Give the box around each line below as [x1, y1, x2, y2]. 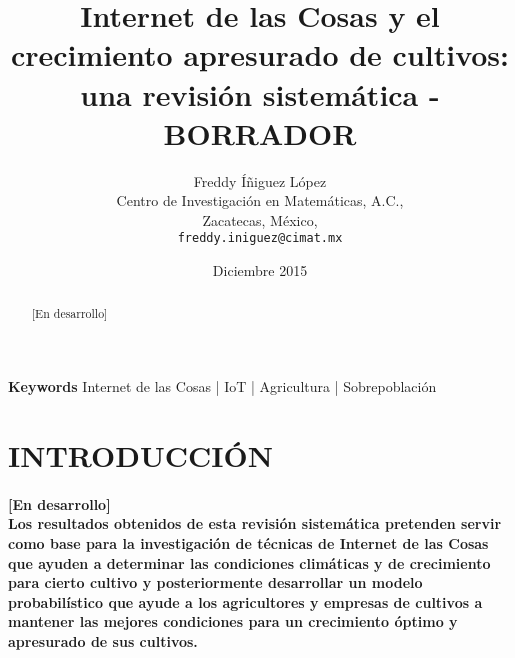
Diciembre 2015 [212, 260, 308, 281]
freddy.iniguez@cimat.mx [177, 231, 343, 246]
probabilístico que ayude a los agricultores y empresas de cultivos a [8, 591, 483, 612]
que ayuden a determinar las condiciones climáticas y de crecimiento [8, 552, 491, 573]
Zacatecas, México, [202, 209, 318, 230]
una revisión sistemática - [80, 73, 440, 114]
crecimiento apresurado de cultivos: [10, 34, 510, 75]
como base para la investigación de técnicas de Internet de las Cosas [8, 532, 489, 553]
